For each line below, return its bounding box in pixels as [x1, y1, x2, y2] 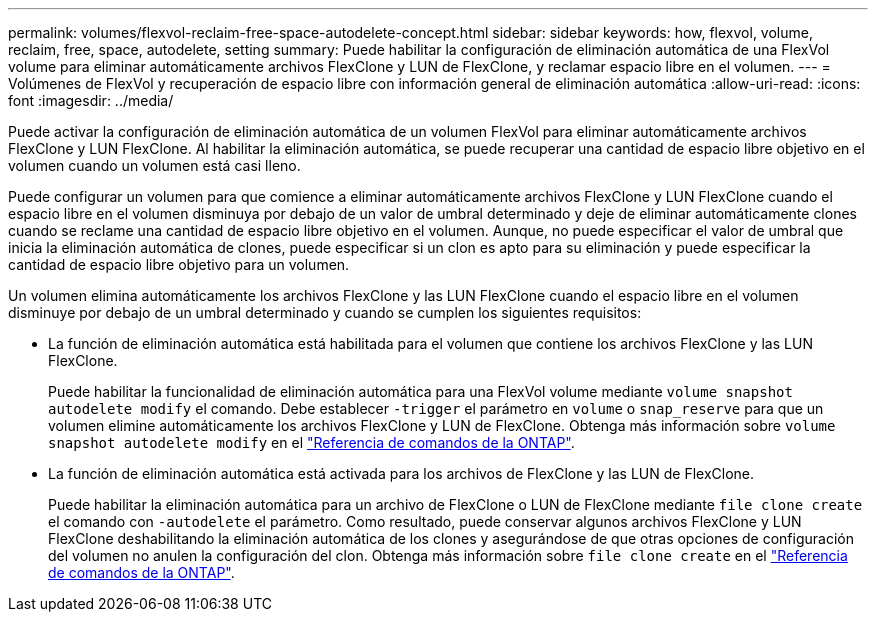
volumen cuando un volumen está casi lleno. [8, 157, 301, 174]
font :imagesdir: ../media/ [8, 92, 174, 109]
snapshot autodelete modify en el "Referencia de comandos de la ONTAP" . [48, 434, 575, 451]
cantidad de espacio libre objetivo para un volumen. [8, 256, 350, 273]
